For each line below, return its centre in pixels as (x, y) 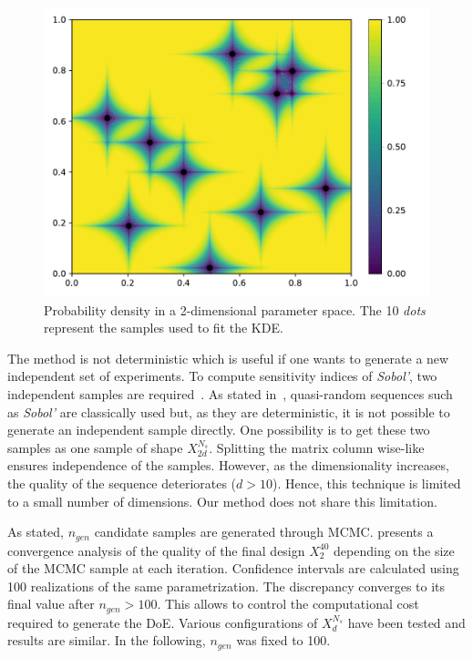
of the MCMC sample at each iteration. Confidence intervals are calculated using (233, 568)
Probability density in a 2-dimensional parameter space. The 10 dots (235, 309)
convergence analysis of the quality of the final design (156, 550)
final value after (51, 604)
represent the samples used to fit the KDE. (164, 328)
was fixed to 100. (283, 640)
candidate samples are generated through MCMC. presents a (264, 532)
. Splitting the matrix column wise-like (317, 447)
